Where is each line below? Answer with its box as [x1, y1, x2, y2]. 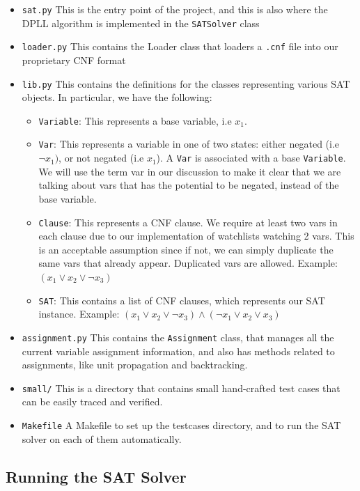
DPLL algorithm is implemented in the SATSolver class [22, 15, 260, 30]
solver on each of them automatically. [22, 431, 182, 446]
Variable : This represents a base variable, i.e [38, 113, 232, 127]
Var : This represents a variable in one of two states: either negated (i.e [38, 137, 340, 151]
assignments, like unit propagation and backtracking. [22, 357, 248, 372]
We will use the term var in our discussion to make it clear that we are [38, 164, 341, 178]
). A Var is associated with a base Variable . [156, 150, 346, 165]
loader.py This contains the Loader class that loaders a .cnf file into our [22, 39, 338, 54]
